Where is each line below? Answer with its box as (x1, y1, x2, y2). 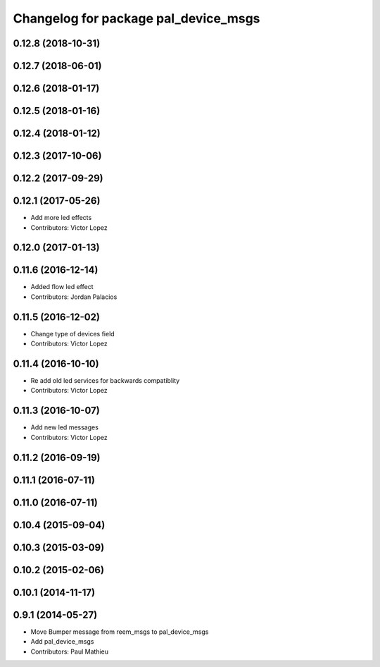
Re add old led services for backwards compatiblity (30, 377, 180, 385)
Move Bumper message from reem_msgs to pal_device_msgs (30, 628, 209, 636)
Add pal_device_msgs (30, 637, 94, 646)
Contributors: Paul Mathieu (30, 647, 109, 656)
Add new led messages (30, 423, 99, 432)
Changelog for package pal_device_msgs (13, 11, 260, 26)
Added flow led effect (30, 283, 94, 291)
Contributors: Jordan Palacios (30, 293, 118, 301)
